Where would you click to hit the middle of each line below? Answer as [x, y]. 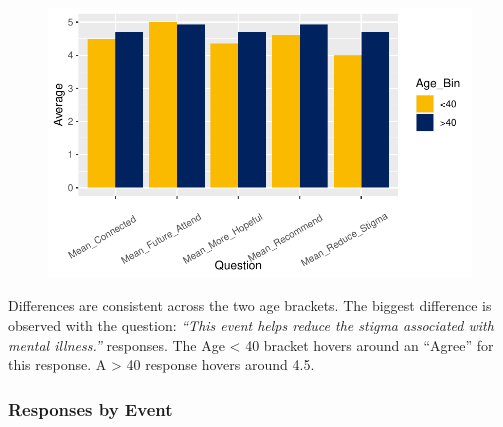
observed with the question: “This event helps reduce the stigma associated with [251, 325]
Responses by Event [90, 408]
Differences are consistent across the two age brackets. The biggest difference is [250, 305]
